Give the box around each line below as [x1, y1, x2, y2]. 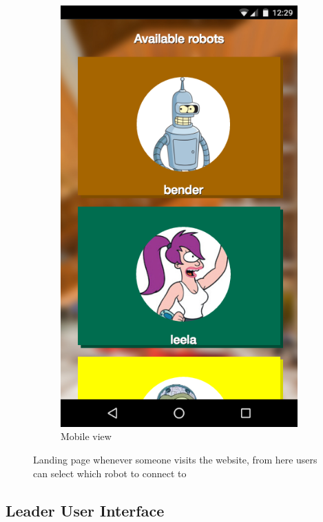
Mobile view [61, 429, 112, 443]
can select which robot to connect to [33, 466, 187, 480]
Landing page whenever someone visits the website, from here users [33, 452, 317, 467]
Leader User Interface [6, 499, 165, 521]
